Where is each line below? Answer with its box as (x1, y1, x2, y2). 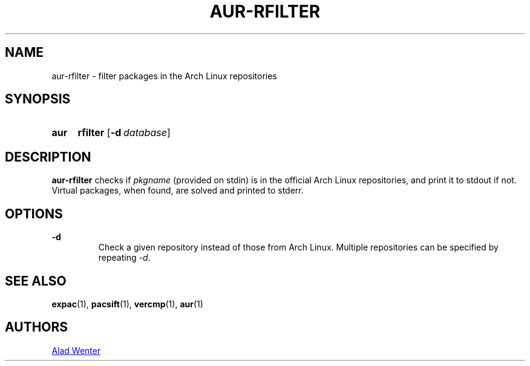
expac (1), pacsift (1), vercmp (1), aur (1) (51, 298, 203, 309)
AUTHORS (5, 319, 68, 335)
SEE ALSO (5, 273, 67, 289)
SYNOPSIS (5, 91, 71, 107)
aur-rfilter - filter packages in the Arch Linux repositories (51, 70, 277, 81)
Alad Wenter (51, 345, 101, 356)
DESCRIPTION (5, 149, 91, 165)
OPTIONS (5, 206, 63, 221)
